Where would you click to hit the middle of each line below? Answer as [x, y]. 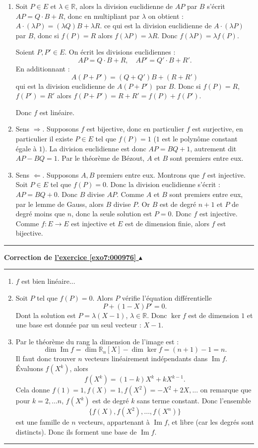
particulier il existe [44, 138]
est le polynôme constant [200, 138]
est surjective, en [218, 129]
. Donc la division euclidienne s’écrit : [163, 184]
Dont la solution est [46, 315]
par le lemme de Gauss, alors [60, 204]
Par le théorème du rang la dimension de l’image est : [97, 341]
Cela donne [33, 390]
